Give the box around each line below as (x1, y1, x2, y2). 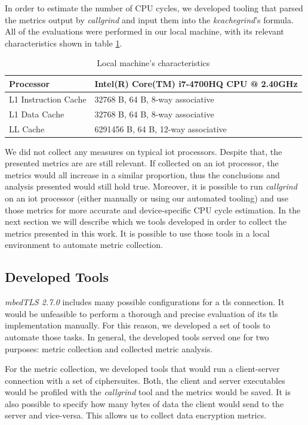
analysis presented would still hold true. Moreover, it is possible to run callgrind (5, 180, 297, 193)
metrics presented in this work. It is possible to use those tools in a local (5, 227, 270, 239)
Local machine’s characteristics (97, 57, 210, 69)
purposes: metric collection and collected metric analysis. (5, 342, 213, 355)
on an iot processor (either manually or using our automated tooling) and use (5, 191, 288, 204)
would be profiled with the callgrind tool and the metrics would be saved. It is (5, 386, 291, 398)
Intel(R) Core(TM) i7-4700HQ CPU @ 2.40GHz (94, 77, 298, 89)
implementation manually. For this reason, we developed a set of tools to (5, 319, 270, 331)
